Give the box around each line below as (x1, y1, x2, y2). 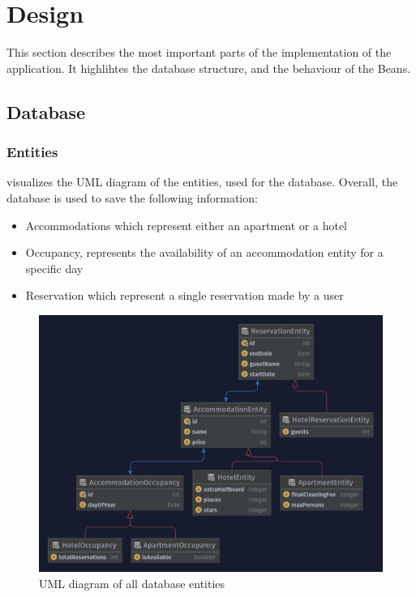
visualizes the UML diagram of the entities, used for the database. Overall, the (6, 173, 398, 190)
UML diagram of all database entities (39, 574, 225, 591)
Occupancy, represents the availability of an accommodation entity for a (25, 244, 384, 261)
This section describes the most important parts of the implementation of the (6, 44, 392, 61)
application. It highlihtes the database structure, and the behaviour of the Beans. (6, 59, 411, 76)
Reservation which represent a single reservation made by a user (25, 287, 344, 304)
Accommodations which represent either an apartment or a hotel (25, 216, 348, 233)
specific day (25, 259, 84, 276)
